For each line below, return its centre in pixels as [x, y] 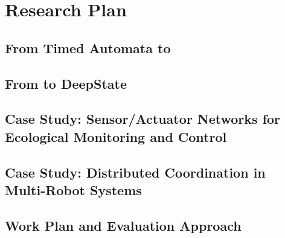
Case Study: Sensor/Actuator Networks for [143, 119]
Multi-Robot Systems [73, 189]
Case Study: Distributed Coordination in [135, 172]
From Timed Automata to [88, 47]
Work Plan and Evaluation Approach [123, 225]
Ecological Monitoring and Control [116, 136]
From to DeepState [66, 83]
